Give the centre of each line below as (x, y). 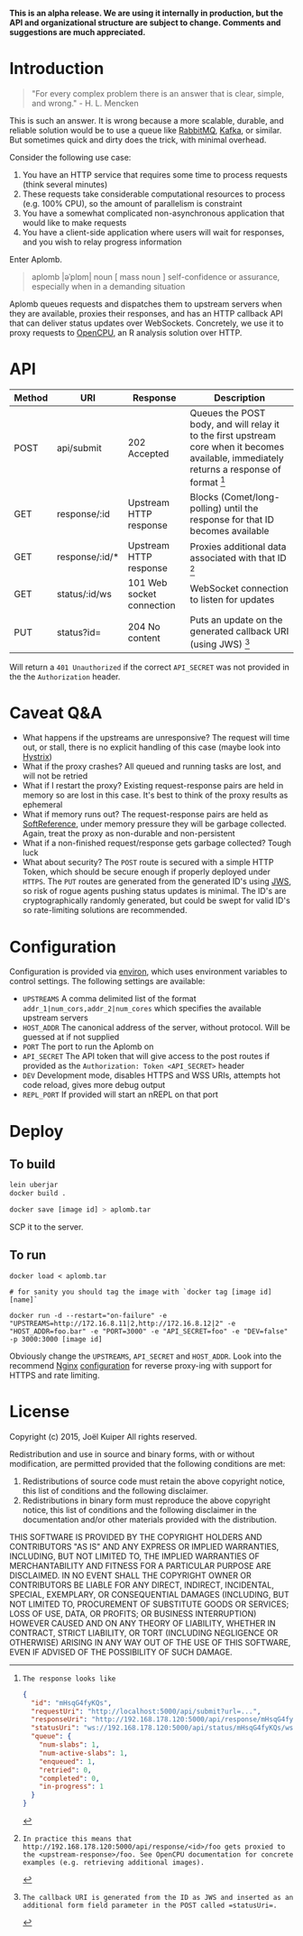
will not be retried (55, 776)
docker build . (38, 1194)
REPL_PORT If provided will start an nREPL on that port (120, 1094)
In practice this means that (77, 1839)
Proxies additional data (238, 547)
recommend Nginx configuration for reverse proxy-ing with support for (141, 1365)
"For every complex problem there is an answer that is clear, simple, (158, 93)
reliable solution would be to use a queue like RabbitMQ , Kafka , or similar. (146, 130)
